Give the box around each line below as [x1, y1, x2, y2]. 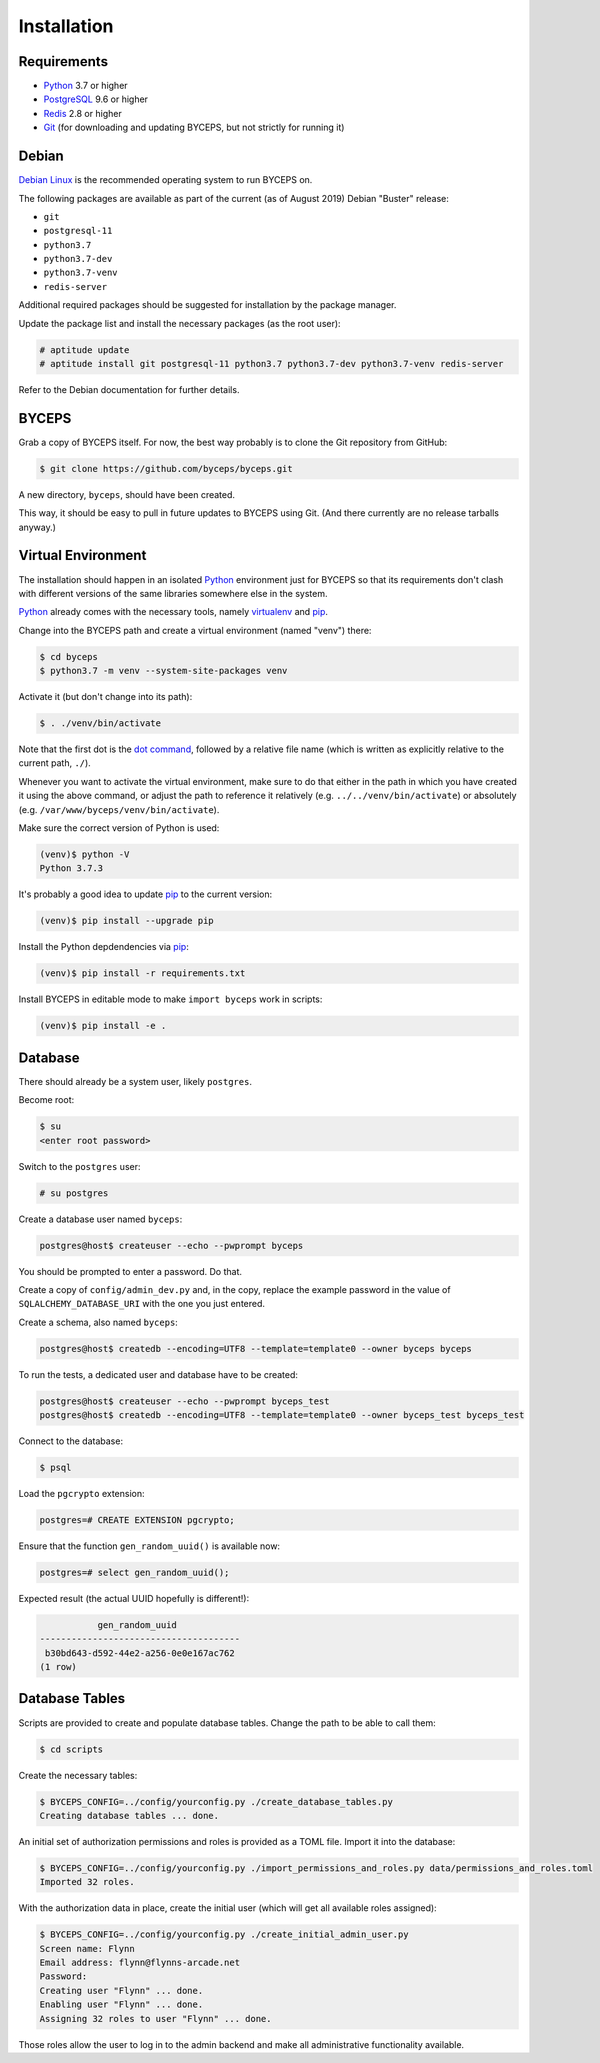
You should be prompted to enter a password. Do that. [18, 1265, 243, 1277]
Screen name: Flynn [39, 1943, 135, 1954]
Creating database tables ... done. [39, 1810, 220, 1821]
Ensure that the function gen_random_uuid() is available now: [18, 1540, 280, 1552]
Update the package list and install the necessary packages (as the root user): [18, 317, 341, 329]
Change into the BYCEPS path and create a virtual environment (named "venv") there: [18, 624, 372, 636]
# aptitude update [39, 344, 130, 355]
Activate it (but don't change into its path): [18, 691, 193, 703]
